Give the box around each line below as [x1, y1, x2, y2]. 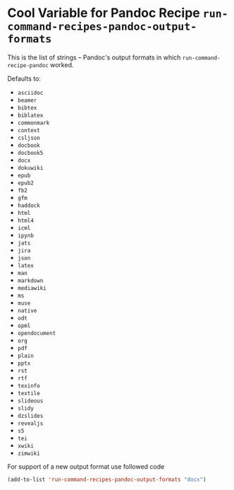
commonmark [17, 119, 50, 127]
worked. [50, 60, 74, 69]
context [17, 127, 40, 134]
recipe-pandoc [7, 62, 49, 69]
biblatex [17, 112, 44, 119]
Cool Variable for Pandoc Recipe [7, 5, 200, 21]
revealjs [17, 419, 44, 427]
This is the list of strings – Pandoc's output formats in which [7, 53, 181, 62]
